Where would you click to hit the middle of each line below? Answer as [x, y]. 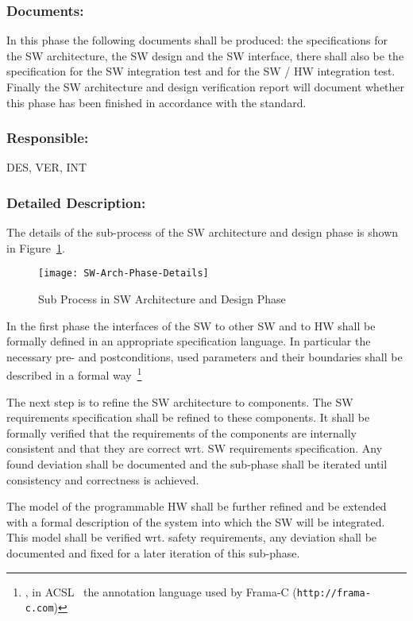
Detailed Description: [76, 202]
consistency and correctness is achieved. [103, 479]
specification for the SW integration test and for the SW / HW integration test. [201, 71]
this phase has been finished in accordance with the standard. [156, 102]
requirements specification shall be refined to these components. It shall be [188, 417]
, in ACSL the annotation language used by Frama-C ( [161, 591]
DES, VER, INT [47, 167]
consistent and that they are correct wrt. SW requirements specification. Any [195, 448]
